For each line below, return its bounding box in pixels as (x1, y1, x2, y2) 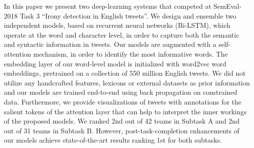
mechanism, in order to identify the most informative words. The (33, 48, 228, 59)
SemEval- (213, 1, 242, 11)
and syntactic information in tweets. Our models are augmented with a (4, 39, 216, 49)
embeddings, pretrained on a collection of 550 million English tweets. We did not (4, 68, 246, 78)
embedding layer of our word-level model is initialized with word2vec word (4, 58, 227, 68)
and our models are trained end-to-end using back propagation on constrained (4, 87, 237, 97)
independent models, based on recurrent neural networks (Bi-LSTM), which (4, 20, 231, 30)
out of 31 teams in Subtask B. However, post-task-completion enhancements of (4, 125, 240, 135)
